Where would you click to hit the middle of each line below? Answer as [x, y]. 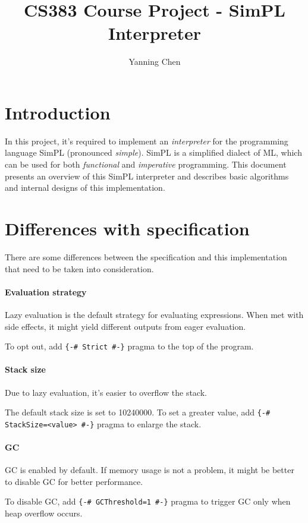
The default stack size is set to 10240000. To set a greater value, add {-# [138, 412]
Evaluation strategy [46, 292]
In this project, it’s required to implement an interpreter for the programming [147, 141]
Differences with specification [127, 228]
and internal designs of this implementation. [85, 188]
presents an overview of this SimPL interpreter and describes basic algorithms [147, 176]
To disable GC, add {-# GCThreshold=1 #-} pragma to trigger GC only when [148, 501]
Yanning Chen [155, 62]
